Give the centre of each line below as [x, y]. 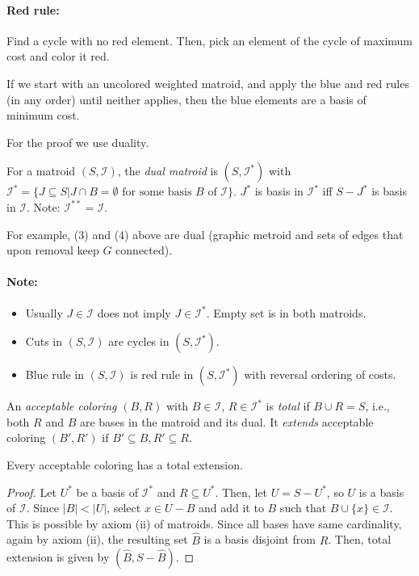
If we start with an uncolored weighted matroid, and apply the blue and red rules [208, 83]
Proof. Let [31, 492]
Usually [44, 312]
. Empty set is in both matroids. [286, 312]
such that [303, 508]
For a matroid [41, 171]
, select [124, 508]
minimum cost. [43, 115]
